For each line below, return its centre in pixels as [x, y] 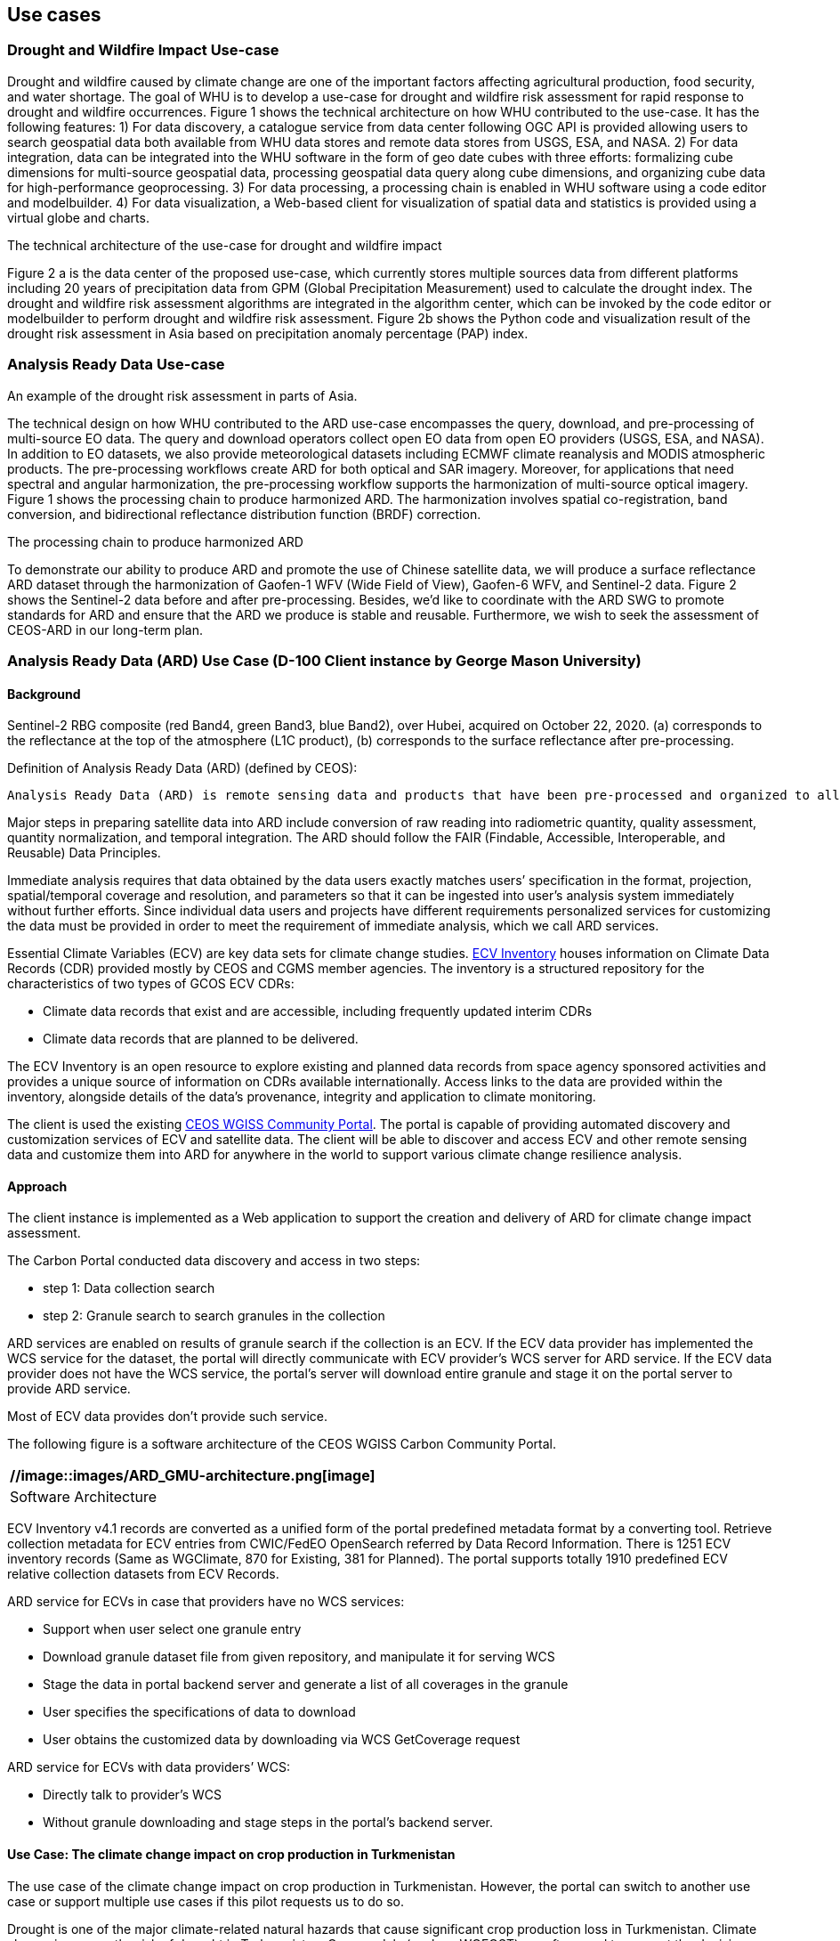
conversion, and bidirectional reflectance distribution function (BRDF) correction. [244, 514]
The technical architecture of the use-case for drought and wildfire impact [225, 245]
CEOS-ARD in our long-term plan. [105, 629]
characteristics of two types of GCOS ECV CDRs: [151, 984]
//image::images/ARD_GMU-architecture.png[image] [193, 1476]
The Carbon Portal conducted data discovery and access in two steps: [214, 1261]
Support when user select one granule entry [172, 1629]
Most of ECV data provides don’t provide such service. [168, 1417]
